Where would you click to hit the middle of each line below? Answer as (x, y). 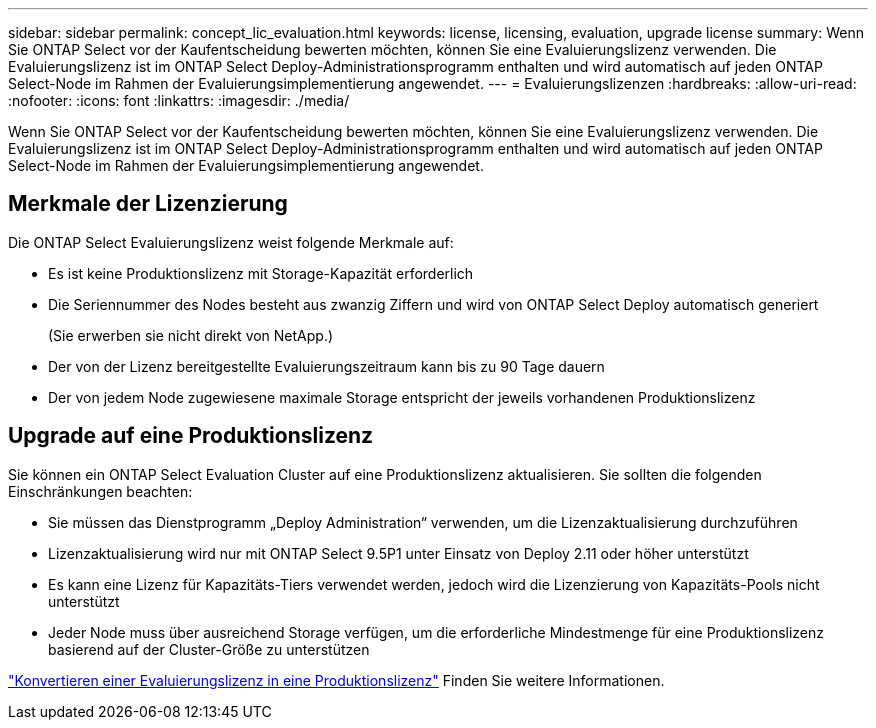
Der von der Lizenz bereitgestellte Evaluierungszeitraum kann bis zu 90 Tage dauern (326, 366)
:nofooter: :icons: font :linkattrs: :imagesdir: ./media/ (179, 100)
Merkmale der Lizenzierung (148, 204)
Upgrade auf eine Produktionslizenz (191, 436)
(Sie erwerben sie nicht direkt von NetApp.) (191, 335)
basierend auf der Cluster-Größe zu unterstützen (209, 649)
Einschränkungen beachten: (100, 491)
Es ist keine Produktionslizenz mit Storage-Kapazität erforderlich (261, 273)
